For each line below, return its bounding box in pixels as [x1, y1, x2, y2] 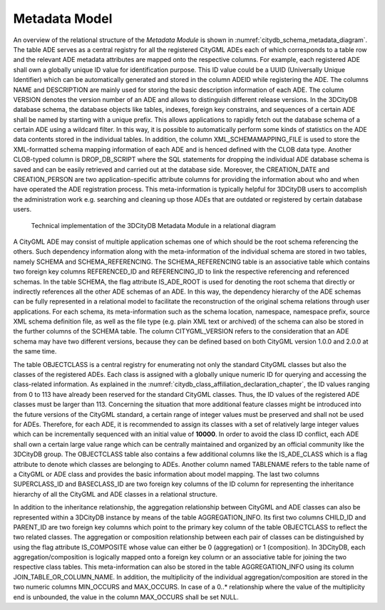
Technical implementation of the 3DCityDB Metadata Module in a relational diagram [31, 221, 276, 229]
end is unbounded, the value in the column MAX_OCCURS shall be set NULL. [13, 592, 239, 601]
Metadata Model [13, 11, 113, 26]
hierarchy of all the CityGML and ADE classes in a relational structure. [13, 490, 217, 498]
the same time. [13, 347, 57, 356]
